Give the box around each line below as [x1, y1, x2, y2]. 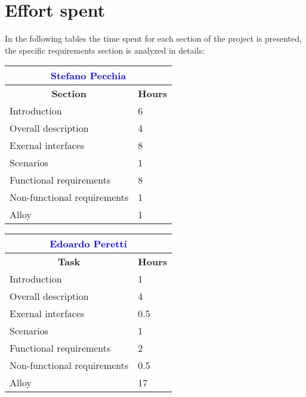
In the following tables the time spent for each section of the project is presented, [5, 32, 302, 45]
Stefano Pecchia [50, 69, 126, 83]
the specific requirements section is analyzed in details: [5, 44, 205, 56]
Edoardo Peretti [50, 237, 127, 251]
